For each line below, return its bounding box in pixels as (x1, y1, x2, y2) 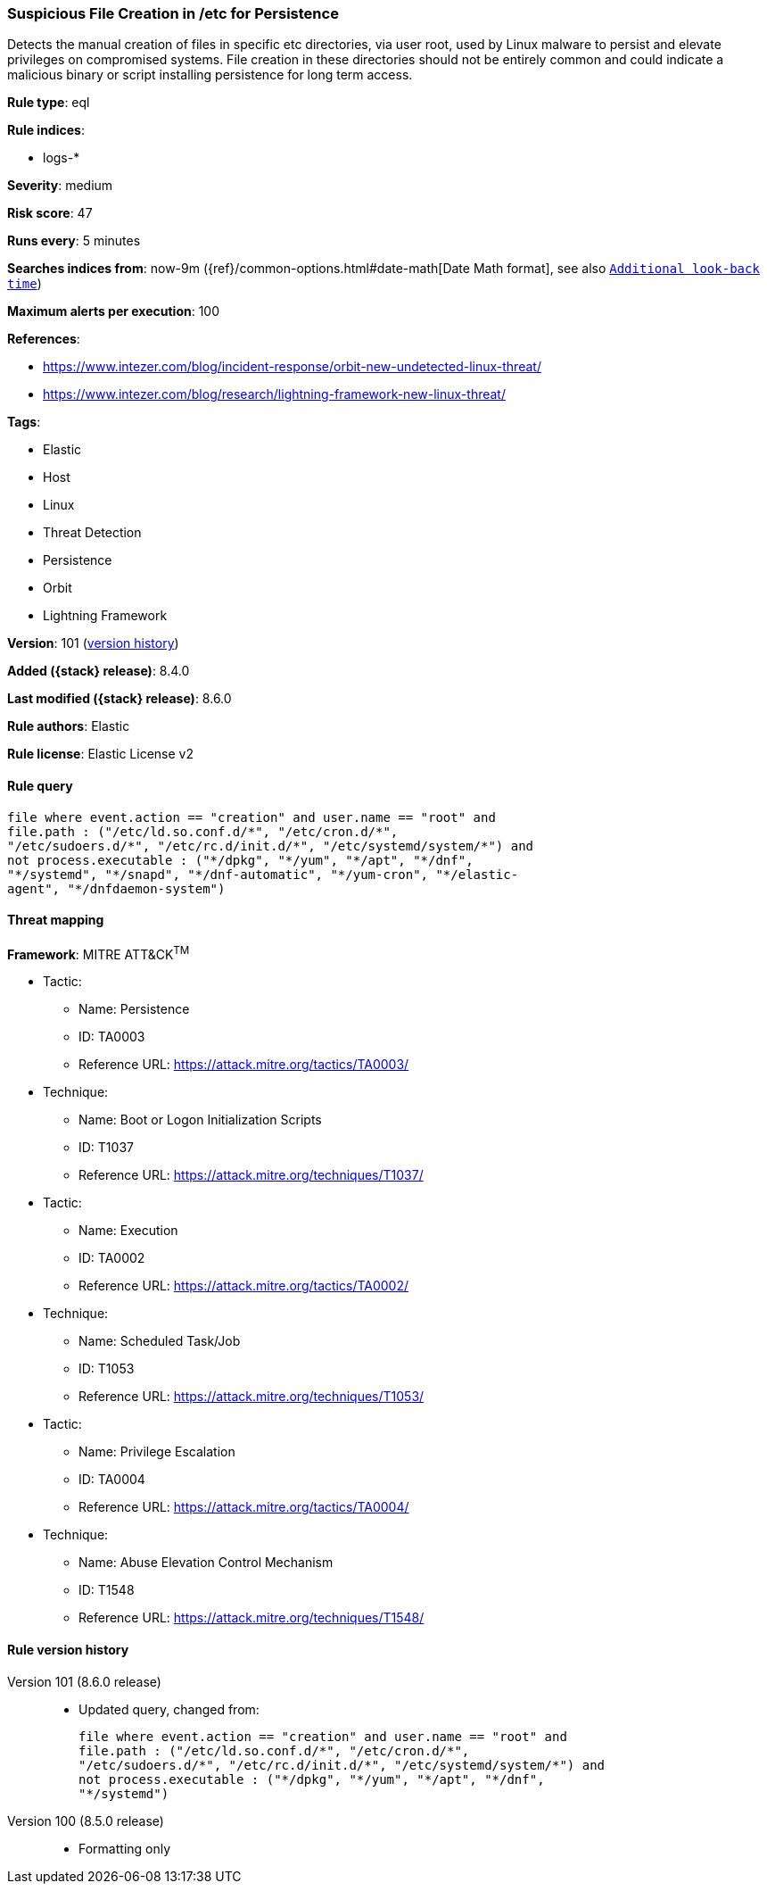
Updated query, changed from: (78, 1701, 260, 1717)
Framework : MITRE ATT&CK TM (7, 943, 190, 962)
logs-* (43, 150, 80, 166)
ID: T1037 (78, 1140, 134, 1156)
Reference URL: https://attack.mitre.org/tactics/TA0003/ (78, 1057, 409, 1073)
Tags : (7, 414, 41, 430)
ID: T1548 (78, 1582, 135, 1598)
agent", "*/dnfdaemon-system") (7, 881, 226, 896)
